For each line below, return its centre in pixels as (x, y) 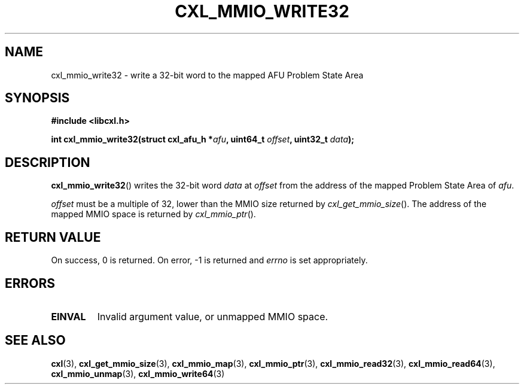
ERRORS (30, 283)
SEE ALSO (35, 341)
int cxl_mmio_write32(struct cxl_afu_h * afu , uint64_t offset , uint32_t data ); (203, 139)
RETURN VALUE (53, 237)
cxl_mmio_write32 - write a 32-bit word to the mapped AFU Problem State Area (207, 75)
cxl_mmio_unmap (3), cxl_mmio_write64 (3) (138, 373)
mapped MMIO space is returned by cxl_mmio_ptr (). (153, 214)
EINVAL (68, 316)
